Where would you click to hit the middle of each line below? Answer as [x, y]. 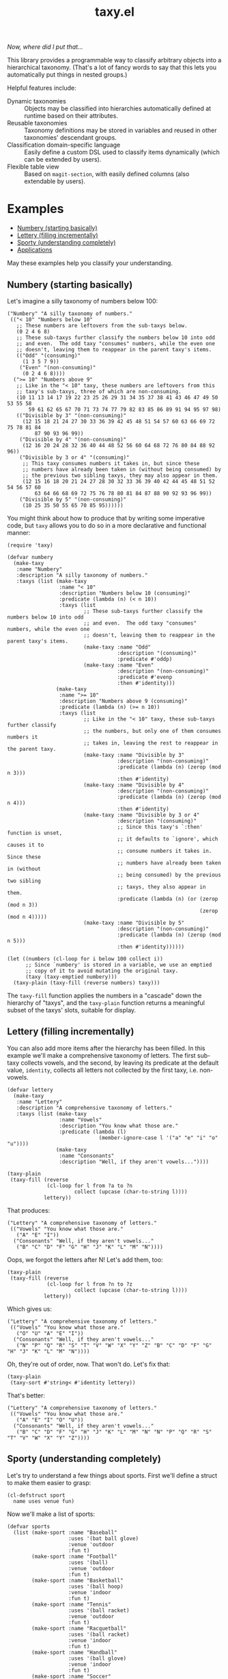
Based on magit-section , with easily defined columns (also [107, 174]
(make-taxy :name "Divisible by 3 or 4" [141, 815]
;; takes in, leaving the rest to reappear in [151, 743]
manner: [19, 532]
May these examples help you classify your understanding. [90, 263]
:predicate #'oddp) [145, 659]
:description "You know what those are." [119, 1125]
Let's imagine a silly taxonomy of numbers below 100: [83, 301]
